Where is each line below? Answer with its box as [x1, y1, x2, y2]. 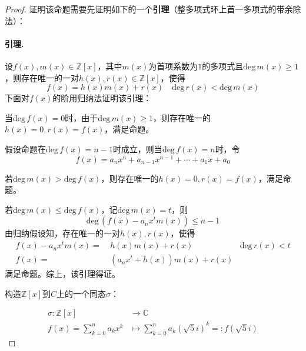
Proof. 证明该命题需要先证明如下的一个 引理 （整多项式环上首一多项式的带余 [5, 3, 293, 15]
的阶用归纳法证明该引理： [52, 92, 152, 104]
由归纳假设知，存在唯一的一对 [5, 227, 120, 239]
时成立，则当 [112, 142, 162, 155]
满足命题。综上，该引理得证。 [5, 268, 120, 280]
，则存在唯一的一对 [5, 71, 79, 83]
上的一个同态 [56, 287, 107, 299]
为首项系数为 [148, 59, 198, 72]
